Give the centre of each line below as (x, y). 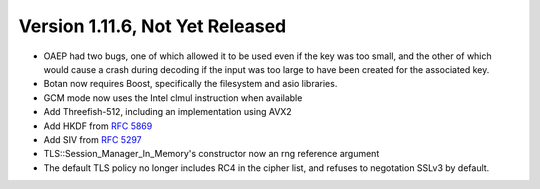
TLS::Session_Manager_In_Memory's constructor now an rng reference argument (211, 154)
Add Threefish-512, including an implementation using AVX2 (167, 112)
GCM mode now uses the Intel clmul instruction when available (173, 97)
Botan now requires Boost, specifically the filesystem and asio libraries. (190, 84)
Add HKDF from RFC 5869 (98, 126)
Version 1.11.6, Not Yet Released (152, 26)
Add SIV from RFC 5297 (92, 139)
